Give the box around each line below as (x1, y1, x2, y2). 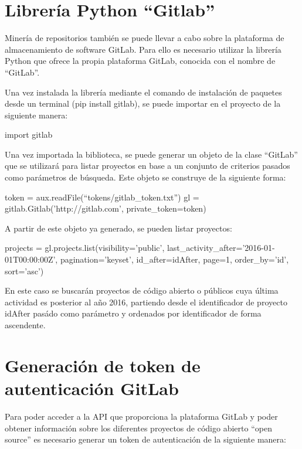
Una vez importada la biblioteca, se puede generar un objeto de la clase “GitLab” (5, 148, 298, 160)
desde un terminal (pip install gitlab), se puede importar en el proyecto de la (5, 97, 281, 110)
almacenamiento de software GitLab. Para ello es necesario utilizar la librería (5, 43, 281, 55)
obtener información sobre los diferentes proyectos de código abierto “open (5, 421, 272, 434)
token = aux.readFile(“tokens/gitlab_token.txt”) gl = (5, 191, 199, 203)
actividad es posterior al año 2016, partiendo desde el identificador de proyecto (5, 295, 287, 308)
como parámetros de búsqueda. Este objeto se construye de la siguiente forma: (5, 171, 286, 183)
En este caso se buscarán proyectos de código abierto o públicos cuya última (5, 284, 279, 297)
